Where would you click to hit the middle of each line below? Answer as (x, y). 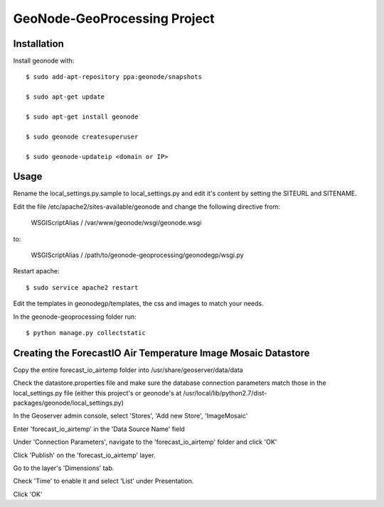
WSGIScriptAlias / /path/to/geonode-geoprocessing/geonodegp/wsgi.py (138, 255)
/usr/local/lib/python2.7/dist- (225, 393)
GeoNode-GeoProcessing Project (114, 18)
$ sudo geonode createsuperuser (82, 136)
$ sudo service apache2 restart (82, 287)
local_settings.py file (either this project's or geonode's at (97, 393)
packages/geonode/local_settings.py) (69, 403)
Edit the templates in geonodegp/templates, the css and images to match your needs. (139, 304)
